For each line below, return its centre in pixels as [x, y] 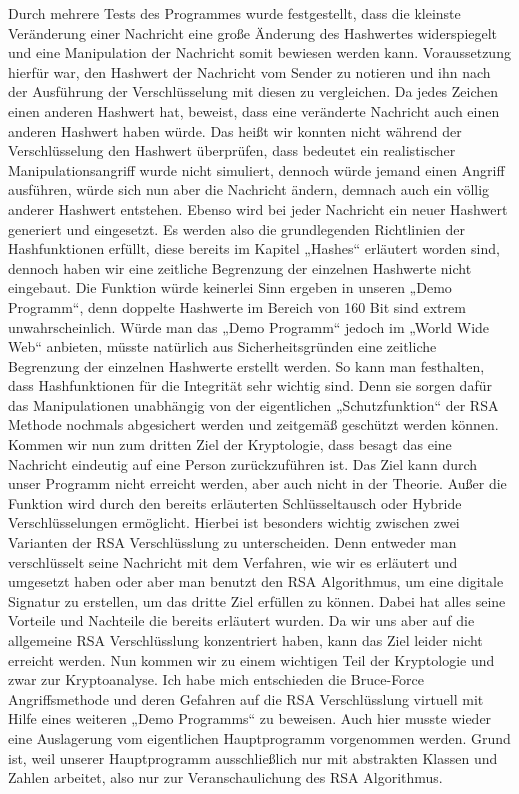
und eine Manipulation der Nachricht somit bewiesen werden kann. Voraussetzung [259, 52]
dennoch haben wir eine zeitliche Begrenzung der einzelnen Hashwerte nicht [240, 267]
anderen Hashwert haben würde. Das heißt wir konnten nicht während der [235, 130]
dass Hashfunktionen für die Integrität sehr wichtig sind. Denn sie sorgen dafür [250, 385]
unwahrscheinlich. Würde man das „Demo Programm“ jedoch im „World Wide [249, 326]
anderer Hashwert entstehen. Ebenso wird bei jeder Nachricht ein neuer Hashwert [258, 208]
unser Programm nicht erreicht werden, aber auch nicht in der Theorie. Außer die [257, 483]
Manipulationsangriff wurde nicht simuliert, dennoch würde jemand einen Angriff [256, 169]
